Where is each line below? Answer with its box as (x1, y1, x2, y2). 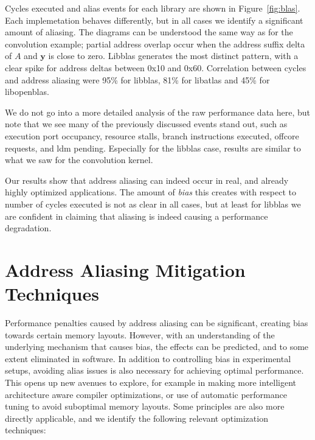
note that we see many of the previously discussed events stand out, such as (5, 117, 288, 130)
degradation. (5, 222, 52, 234)
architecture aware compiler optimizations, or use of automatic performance (5, 388, 287, 400)
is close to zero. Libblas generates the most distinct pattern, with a (48, 49, 299, 62)
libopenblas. (5, 85, 49, 98)
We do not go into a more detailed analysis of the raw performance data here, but (5, 105, 311, 118)
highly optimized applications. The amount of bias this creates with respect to (5, 186, 297, 198)
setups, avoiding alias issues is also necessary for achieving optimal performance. (5, 364, 304, 377)
